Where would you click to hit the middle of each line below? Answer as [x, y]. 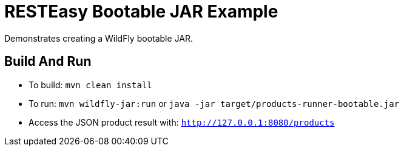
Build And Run [48, 62]
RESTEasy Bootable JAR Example [141, 11]
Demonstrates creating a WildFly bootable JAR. [99, 38]
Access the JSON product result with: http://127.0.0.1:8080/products [182, 122]
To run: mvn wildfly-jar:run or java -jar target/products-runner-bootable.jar [214, 103]
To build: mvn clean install [90, 85]
